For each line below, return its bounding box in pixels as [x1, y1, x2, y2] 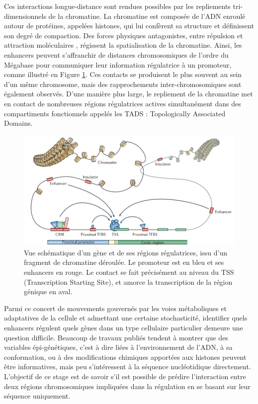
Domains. [4, 118, 33, 128]
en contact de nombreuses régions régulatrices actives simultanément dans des [4, 98, 241, 108]
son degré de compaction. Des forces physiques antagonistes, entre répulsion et [4, 30, 243, 40]
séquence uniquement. [4, 391, 71, 401]
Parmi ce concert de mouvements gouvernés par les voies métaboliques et [4, 303, 227, 313]
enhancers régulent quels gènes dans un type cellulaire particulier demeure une [4, 322, 243, 332]
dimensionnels [4, 10, 46, 21]
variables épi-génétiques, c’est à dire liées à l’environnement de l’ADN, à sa [4, 342, 233, 352]
